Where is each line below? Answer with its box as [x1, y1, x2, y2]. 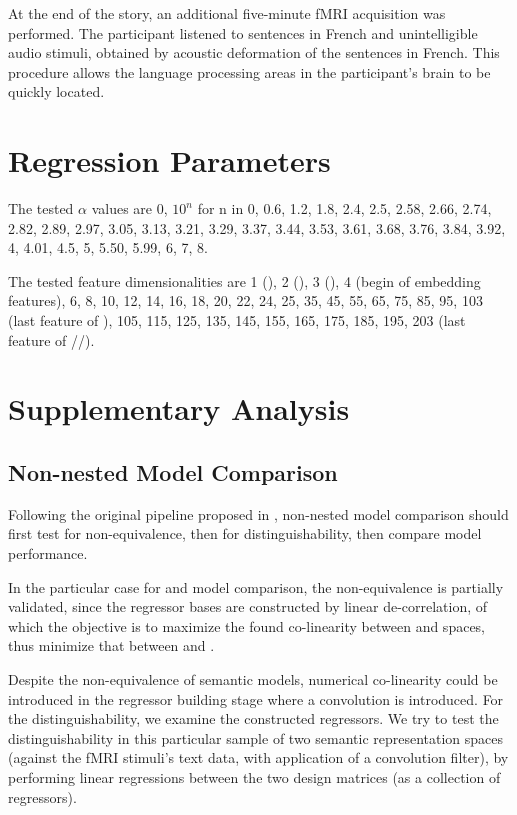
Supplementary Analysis [8, 388, 350, 429]
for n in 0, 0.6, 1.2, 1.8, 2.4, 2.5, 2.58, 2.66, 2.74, [197, 198, 492, 219]
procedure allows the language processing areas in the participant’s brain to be [8, 61, 491, 82]
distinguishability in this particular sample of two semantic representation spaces [8, 727, 504, 748]
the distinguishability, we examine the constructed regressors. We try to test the [8, 708, 499, 729]
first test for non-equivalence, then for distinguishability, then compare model [8, 523, 482, 544]
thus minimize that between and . [8, 635, 215, 656]
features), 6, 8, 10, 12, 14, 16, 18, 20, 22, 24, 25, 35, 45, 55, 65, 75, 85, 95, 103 [8, 290, 483, 311]
